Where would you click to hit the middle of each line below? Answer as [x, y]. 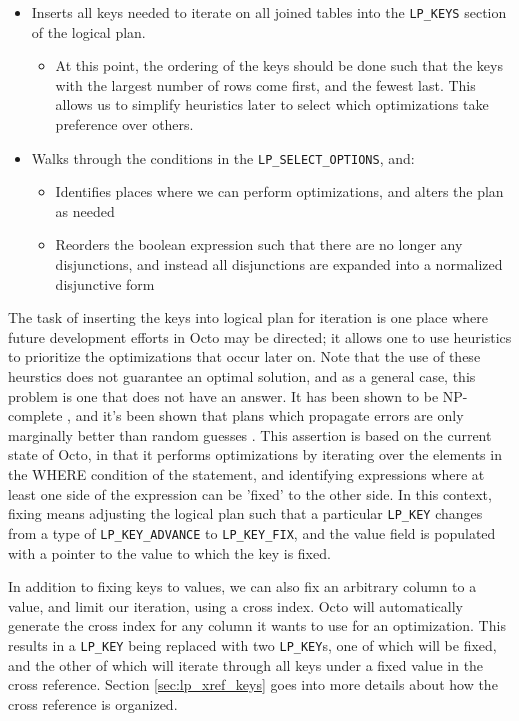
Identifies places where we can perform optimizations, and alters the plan [279, 191]
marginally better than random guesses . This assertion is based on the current [250, 434]
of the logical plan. [88, 31]
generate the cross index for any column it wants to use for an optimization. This [257, 625]
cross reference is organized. [93, 703]
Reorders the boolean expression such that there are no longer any [259, 244]
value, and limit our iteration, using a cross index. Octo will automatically [235, 605]
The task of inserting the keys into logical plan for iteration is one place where [248, 317]
